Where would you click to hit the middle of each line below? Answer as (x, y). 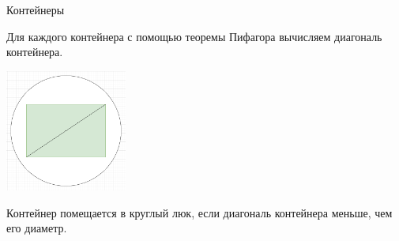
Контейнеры (36, 9)
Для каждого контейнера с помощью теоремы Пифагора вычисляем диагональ (194, 36)
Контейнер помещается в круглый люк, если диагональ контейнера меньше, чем (199, 212)
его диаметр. (37, 228)
